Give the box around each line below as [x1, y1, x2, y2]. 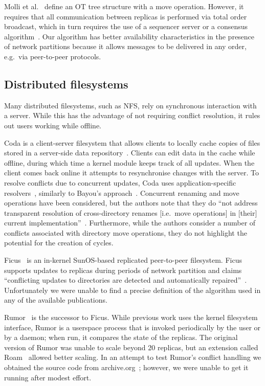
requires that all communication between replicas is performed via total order [4, 11, 247, 21]
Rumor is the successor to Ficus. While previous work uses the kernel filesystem [4, 312, 258, 323]
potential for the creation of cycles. [4, 237, 114, 248]
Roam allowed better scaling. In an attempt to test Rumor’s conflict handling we [4, 352, 261, 362]
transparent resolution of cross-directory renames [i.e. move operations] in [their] [4, 207, 257, 218]
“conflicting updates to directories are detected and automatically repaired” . [4, 275, 247, 285]
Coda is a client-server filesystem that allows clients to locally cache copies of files [4, 137, 260, 148]
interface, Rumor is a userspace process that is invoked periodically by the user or [4, 322, 261, 332]
